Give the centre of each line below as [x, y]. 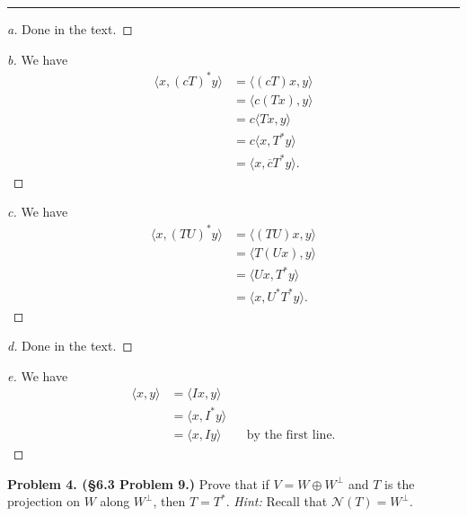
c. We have [38, 212]
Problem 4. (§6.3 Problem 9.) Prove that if [138, 483]
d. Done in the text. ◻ [70, 346]
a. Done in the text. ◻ [70, 29]
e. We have [38, 375]
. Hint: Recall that [277, 501]
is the [399, 483]
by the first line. [291, 436]
